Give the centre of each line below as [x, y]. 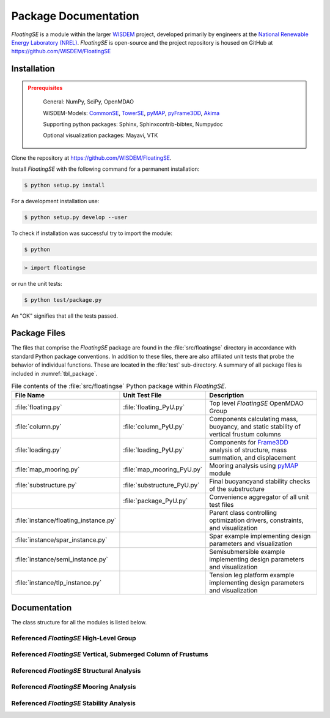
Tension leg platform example [252, 575]
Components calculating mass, [254, 419]
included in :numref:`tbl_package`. [54, 373]
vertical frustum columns [245, 435]
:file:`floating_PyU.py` [154, 407]
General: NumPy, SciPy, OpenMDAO [89, 102]
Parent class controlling [243, 513]
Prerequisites [45, 88]
